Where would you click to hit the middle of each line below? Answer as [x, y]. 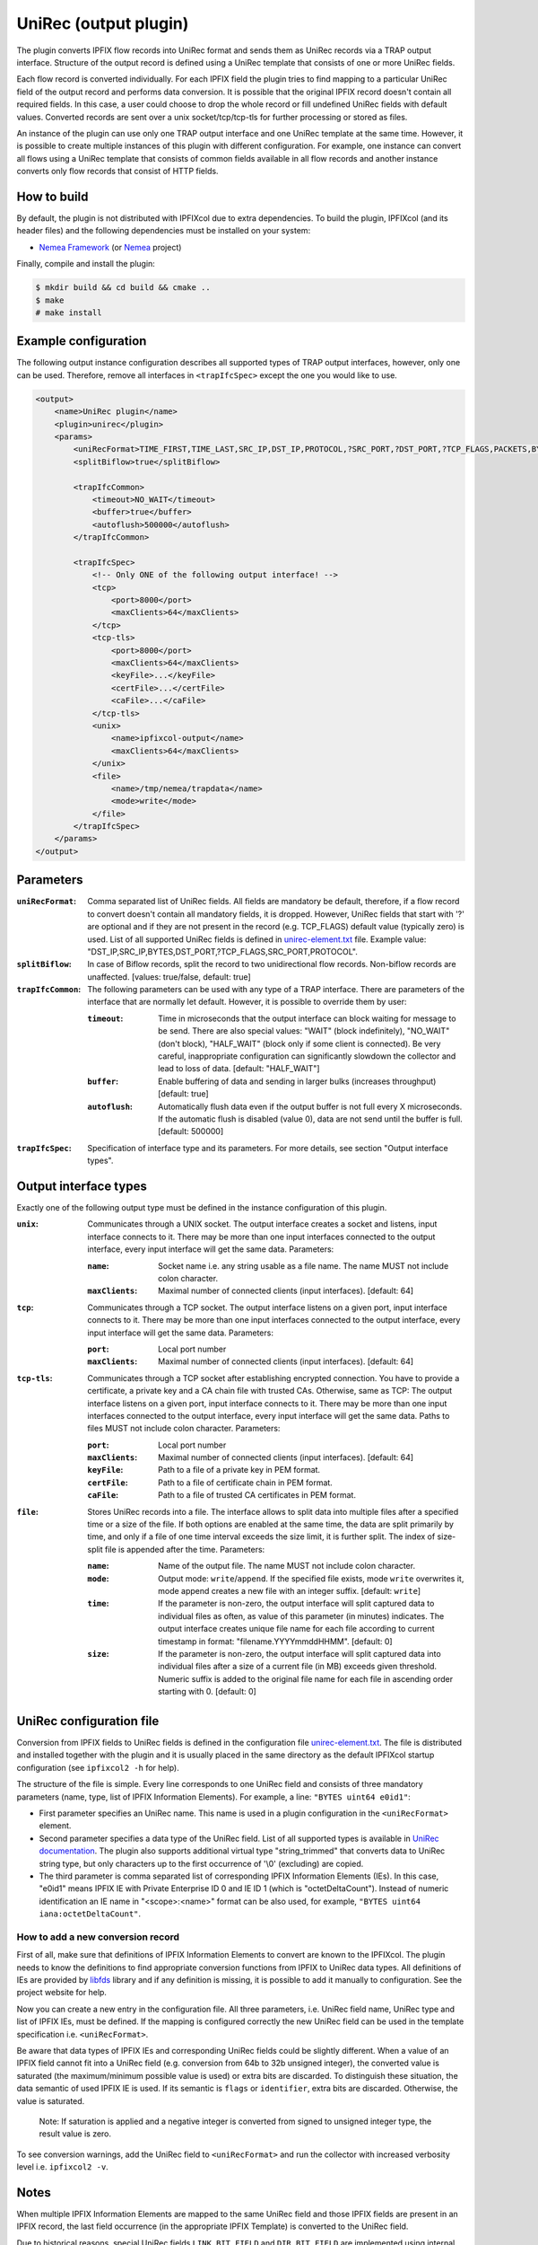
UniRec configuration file [88, 1721]
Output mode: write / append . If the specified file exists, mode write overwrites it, [311, 1578]
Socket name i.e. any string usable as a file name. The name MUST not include [304, 1265]
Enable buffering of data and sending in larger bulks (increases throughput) [297, 1081]
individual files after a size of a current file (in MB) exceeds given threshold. [298, 1667]
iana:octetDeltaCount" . [90, 1914]
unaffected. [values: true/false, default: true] [169, 977]
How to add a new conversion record [98, 1937]
